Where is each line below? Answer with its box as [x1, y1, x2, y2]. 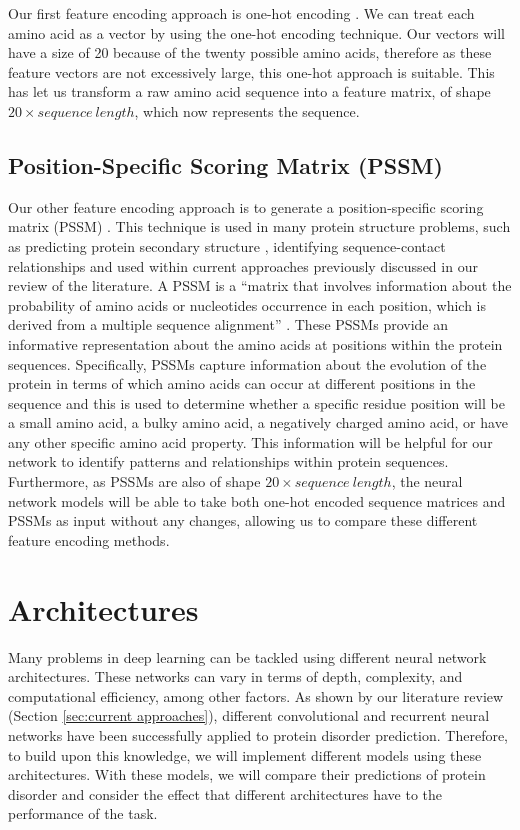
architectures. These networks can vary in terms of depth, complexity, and [8, 666, 463, 687]
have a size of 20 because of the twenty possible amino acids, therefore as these [8, 42, 492, 63]
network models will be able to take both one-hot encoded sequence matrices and [8, 490, 506, 511]
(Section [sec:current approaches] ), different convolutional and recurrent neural [8, 705, 490, 726]
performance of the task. [8, 803, 158, 824]
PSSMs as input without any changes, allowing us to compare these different [8, 510, 478, 531]
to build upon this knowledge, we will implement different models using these [8, 744, 482, 765]
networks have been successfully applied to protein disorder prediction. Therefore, [8, 724, 509, 745]
